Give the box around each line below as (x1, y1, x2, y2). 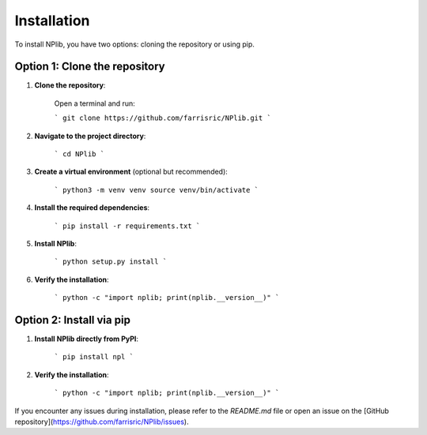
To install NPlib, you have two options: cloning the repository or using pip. (14, 39, 255, 49)
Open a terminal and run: (54, 99, 136, 108)
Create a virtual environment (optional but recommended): (34, 167, 229, 177)
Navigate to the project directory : (34, 131, 146, 141)
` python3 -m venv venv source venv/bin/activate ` (54, 186, 259, 194)
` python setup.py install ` (54, 257, 168, 266)
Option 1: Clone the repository (14, 60, 165, 73)
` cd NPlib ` (54, 150, 105, 159)
